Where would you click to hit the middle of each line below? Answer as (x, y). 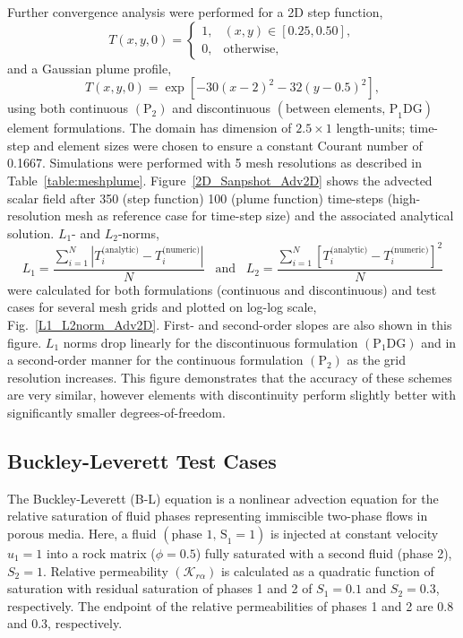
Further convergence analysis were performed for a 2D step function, (195, 12)
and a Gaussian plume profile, (90, 68)
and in (439, 342)
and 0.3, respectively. (65, 623)
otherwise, (251, 50)
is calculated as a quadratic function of (327, 570)
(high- (404, 198)
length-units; (371, 128)
